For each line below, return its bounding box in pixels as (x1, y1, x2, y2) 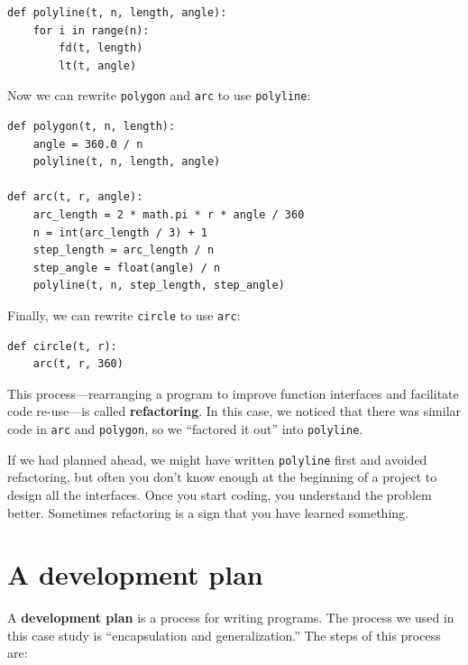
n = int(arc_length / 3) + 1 (32, 226, 207, 239)
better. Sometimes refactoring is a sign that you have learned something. (7, 503, 408, 522)
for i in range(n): (32, 23, 150, 37)
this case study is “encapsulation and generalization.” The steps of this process (7, 625, 441, 644)
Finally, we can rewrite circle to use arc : (7, 305, 241, 324)
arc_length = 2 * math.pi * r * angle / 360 (32, 208, 305, 221)
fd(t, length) (59, 42, 143, 55)
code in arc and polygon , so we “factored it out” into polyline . (7, 420, 363, 438)
